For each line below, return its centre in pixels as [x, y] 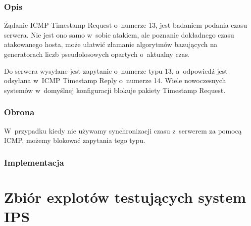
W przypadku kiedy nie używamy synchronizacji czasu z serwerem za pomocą [123, 130]
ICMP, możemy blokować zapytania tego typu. [75, 140]
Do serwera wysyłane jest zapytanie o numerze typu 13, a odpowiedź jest [116, 70]
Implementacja [34, 162]
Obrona [19, 112]
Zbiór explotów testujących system [125, 197]
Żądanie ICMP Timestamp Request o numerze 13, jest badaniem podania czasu [126, 25]
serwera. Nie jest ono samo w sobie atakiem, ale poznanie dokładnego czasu [119, 34]
